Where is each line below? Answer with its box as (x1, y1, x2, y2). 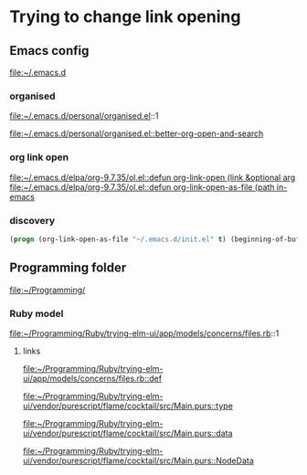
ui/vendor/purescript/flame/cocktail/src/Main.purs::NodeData (22, 455, 254, 466)
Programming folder (9, 260, 127, 276)
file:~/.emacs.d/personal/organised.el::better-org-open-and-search (9, 128, 264, 139)
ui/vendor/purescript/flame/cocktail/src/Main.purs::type (22, 400, 233, 411)
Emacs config (9, 43, 90, 58)
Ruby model (9, 307, 64, 320)
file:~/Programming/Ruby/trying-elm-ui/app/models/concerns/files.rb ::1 (9, 327, 280, 339)
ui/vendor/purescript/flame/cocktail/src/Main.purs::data (22, 427, 233, 438)
